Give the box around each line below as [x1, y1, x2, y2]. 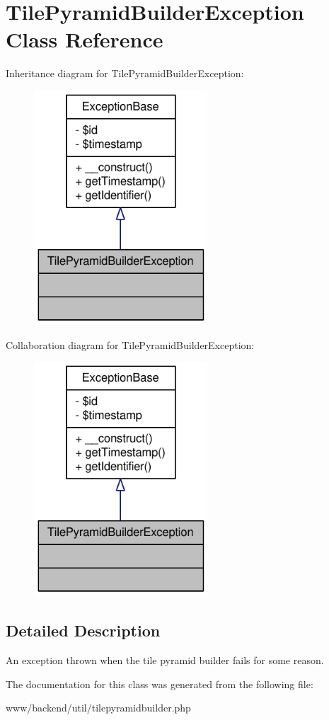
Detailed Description [6, 619, 161, 641]
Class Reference [6, 25, 163, 54]
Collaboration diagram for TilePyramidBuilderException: [6, 337, 255, 352]
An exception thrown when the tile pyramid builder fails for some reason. [6, 653, 324, 668]
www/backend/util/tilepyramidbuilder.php [6, 700, 191, 715]
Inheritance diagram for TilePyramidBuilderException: [6, 66, 244, 81]
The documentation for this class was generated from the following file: [6, 676, 313, 691]
